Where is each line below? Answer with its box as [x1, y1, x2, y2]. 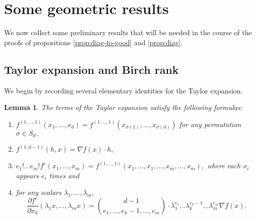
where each [207, 160, 241, 171]
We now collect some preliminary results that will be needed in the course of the [4, 27, 252, 38]
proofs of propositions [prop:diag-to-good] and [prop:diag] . [4, 37, 183, 47]
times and [49, 170, 79, 180]
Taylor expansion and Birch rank [4, 61, 179, 77]
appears [16, 170, 39, 180]
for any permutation [179, 119, 241, 129]
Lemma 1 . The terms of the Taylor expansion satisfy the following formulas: [4, 102, 243, 113]
